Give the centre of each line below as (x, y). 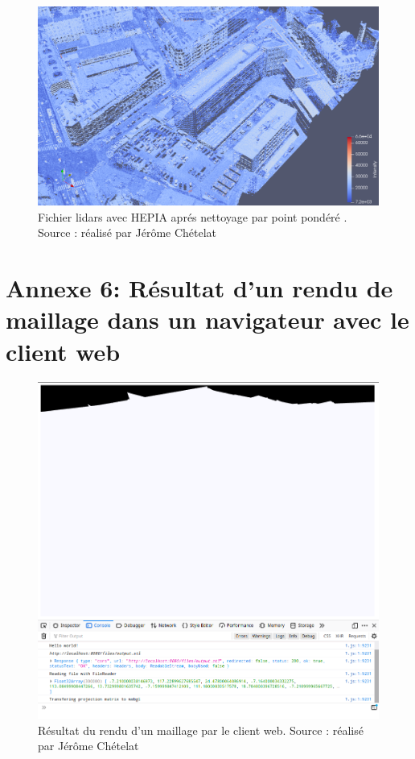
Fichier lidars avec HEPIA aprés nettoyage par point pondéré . (193, 216)
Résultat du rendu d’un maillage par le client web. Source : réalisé (201, 730)
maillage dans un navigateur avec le (207, 319)
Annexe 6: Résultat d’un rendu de (199, 288)
